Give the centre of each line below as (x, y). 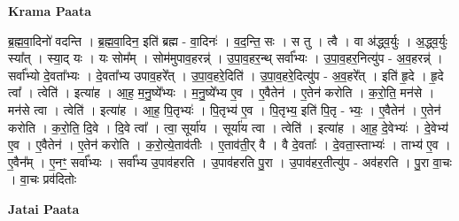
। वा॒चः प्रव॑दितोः (43, 179)
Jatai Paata (44, 208)
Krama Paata (50, 11)
